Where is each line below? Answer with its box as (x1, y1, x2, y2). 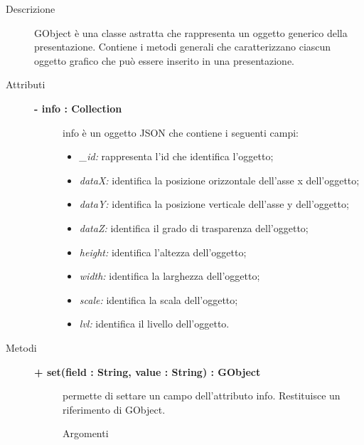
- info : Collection (34, 100, 122, 115)
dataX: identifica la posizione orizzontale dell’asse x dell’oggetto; (79, 172, 360, 187)
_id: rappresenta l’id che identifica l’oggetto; (79, 149, 274, 164)
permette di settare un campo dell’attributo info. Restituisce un (63, 388, 341, 403)
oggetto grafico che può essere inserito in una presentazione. (34, 53, 294, 68)
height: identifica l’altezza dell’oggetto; (79, 244, 247, 259)
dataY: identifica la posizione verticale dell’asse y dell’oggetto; (79, 197, 349, 211)
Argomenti (63, 426, 109, 441)
